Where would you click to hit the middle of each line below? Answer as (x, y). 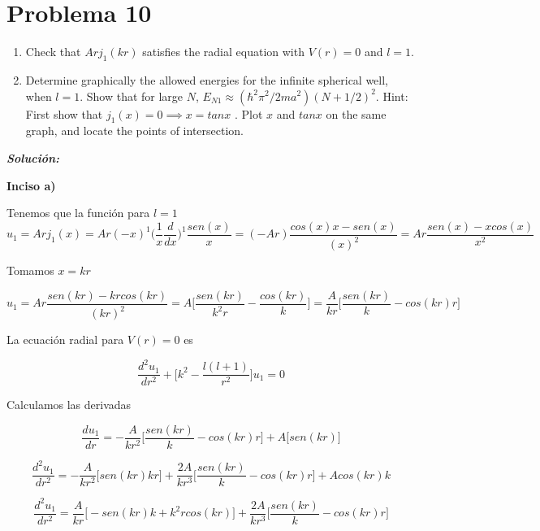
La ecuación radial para (65, 339)
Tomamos (30, 270)
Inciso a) (31, 185)
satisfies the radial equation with (223, 52)
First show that (64, 113)
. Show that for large (132, 96)
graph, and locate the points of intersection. (134, 131)
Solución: (33, 157)
